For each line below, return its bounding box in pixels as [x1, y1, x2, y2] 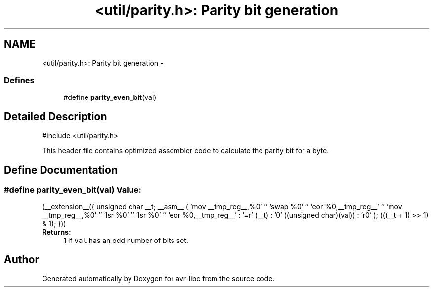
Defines [4, 75, 35, 85]
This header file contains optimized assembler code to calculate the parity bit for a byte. [42, 146, 329, 155]
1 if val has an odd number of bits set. [63, 236, 188, 245]
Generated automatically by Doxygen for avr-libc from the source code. [42, 274, 275, 283]
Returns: [42, 228, 71, 237]
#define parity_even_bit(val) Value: [4, 185, 142, 195]
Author [4, 253, 39, 266]
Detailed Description [4, 110, 107, 123]
